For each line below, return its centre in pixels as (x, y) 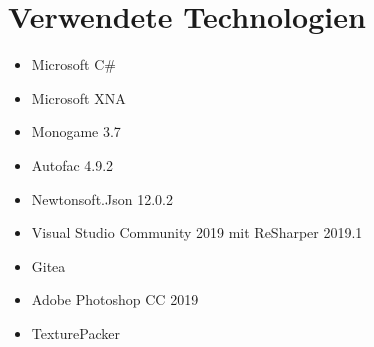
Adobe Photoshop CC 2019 (115, 299)
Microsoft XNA (78, 97)
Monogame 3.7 (76, 131)
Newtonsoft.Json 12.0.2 (102, 198)
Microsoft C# (73, 64)
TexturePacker (75, 332)
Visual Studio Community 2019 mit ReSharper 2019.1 (197, 232)
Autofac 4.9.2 (72, 164)
